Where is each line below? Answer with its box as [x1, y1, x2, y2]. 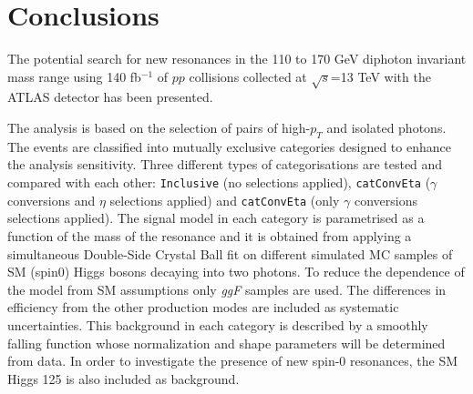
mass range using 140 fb [7, 66, 141, 86]
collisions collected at [189, 66, 307, 86]
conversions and [7, 190, 96, 209]
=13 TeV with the [330, 66, 431, 86]
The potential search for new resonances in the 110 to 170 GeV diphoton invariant [7, 49, 467, 68]
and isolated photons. [326, 118, 447, 137]
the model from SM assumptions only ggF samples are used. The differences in [7, 279, 447, 298]
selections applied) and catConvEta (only [109, 190, 340, 209]
